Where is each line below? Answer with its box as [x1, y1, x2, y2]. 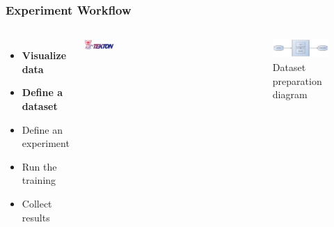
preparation [272, 73, 322, 88]
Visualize [22, 48, 67, 63]
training [22, 173, 56, 187]
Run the [22, 159, 57, 173]
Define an [22, 122, 63, 136]
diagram [272, 87, 308, 102]
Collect [22, 196, 52, 210]
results [22, 210, 50, 224]
